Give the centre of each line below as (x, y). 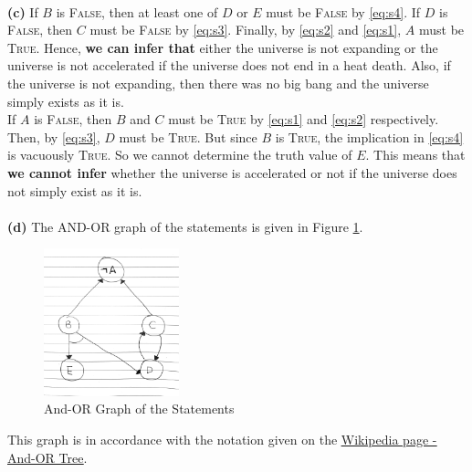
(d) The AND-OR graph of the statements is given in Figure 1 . (185, 226)
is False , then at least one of (137, 11)
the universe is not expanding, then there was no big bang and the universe (218, 83)
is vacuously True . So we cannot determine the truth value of (180, 155)
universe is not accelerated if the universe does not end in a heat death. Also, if (229, 65)
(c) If (23, 11)
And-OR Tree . (47, 457)
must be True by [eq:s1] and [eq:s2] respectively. (304, 119)
